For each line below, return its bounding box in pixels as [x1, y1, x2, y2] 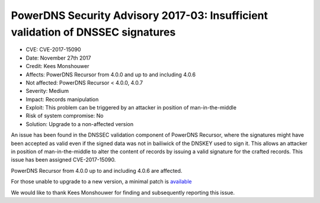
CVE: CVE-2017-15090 [25, 46, 81, 53]
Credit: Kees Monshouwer [25, 63, 89, 70]
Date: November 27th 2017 [25, 54, 91, 62]
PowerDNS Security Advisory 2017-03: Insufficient [11, 9, 268, 22]
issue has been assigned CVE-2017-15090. [11, 156, 116, 163]
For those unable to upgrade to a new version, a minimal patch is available [11, 178, 192, 185]
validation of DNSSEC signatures [11, 25, 176, 38]
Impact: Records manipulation [25, 95, 99, 103]
